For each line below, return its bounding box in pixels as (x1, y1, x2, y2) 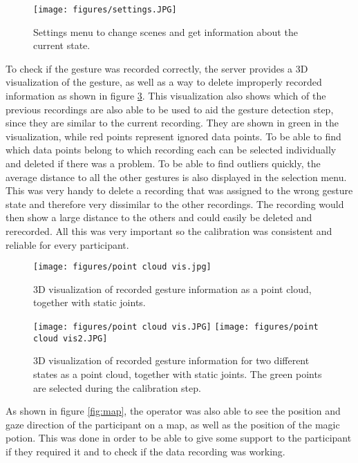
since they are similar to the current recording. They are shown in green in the (6, 115, 339, 130)
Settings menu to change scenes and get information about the (33, 24, 298, 39)
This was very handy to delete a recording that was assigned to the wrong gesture (6, 183, 353, 198)
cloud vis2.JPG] (33, 333, 108, 343)
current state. (33, 38, 91, 53)
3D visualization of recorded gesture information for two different (33, 353, 310, 368)
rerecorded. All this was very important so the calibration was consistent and (6, 223, 332, 238)
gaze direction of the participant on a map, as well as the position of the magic (6, 417, 340, 431)
